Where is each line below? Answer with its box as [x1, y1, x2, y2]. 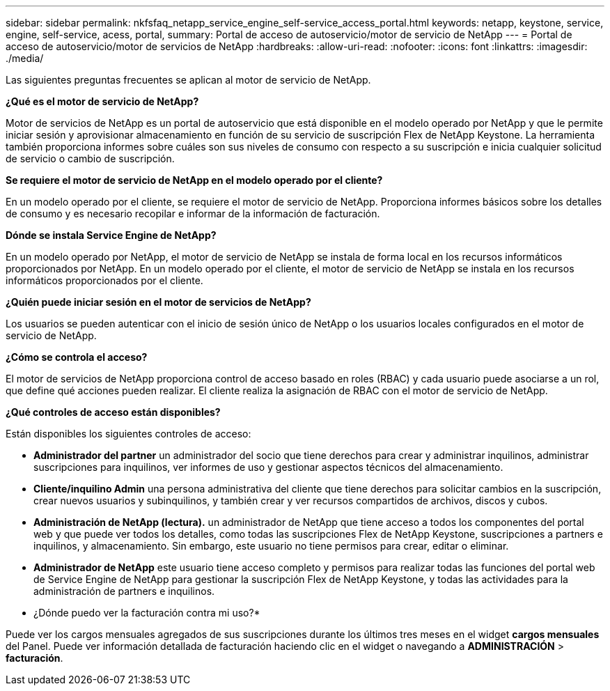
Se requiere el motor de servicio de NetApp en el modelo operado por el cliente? [6, 174, 383, 186]
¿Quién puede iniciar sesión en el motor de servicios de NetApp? [6, 296, 311, 308]
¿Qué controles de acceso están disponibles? [6, 406, 221, 418]
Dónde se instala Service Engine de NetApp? [6, 229, 217, 241]
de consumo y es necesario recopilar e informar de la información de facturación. [6, 208, 380, 219]
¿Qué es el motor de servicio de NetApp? [6, 95, 199, 107]
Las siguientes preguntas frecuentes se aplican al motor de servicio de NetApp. [6, 74, 371, 86]
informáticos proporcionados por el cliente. [6, 274, 203, 286]
